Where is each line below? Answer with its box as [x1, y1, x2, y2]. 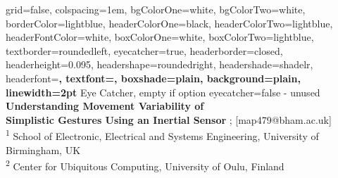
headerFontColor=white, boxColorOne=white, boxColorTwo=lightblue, [6, 30, 314, 44]
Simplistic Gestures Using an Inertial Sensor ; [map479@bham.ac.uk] [6, 112, 332, 127]
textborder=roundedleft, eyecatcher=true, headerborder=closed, [6, 43, 283, 58]
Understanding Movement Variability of [6, 98, 204, 113]
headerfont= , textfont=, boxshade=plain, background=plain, [6, 70, 301, 85]
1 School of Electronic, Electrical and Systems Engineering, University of [6, 127, 319, 143]
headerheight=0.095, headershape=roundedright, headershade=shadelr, [6, 57, 313, 72]
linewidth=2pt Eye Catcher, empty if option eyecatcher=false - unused [6, 84, 320, 99]
